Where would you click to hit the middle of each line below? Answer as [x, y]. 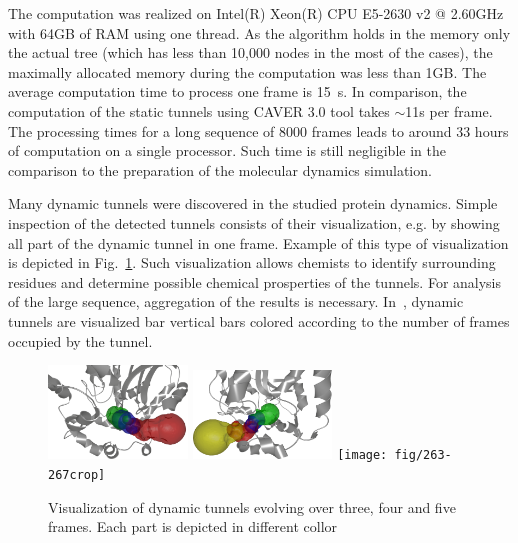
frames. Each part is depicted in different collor [193, 526]
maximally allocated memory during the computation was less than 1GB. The [247, 71]
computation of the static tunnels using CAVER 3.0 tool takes [199, 110]
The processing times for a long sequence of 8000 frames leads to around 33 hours [258, 130]
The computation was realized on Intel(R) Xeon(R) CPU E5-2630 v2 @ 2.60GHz [256, 13]
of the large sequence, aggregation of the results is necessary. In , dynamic [236, 301]
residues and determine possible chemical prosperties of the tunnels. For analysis [255, 281]
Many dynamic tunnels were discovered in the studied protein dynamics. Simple [253, 203]
